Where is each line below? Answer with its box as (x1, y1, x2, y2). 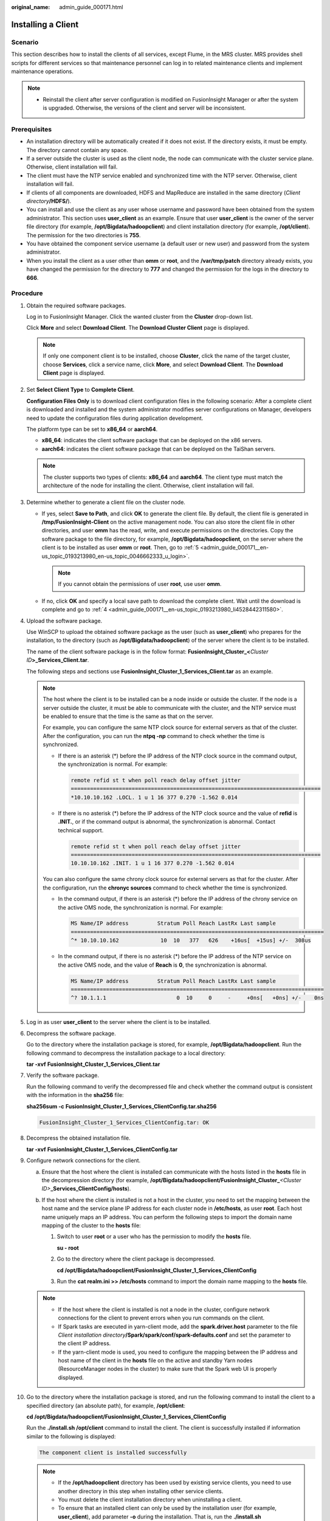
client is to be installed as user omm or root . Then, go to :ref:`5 (41, 544, 199, 551)
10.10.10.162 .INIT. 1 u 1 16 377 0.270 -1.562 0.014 (70, 860, 235, 867)
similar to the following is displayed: (26, 1433, 116, 1440)
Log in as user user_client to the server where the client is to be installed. (26, 1018, 211, 1026)
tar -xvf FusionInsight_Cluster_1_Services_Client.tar (26, 1060, 160, 1068)
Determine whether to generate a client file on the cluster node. (26, 499, 185, 506)
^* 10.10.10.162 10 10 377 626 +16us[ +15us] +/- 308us (70, 937, 311, 944)
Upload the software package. (26, 617, 103, 624)
